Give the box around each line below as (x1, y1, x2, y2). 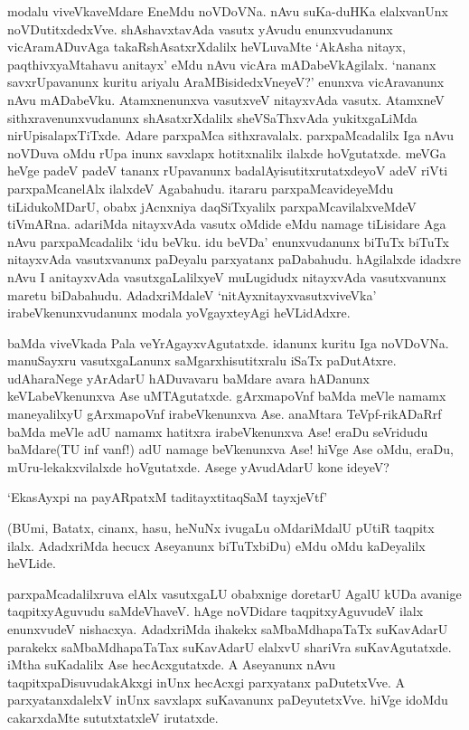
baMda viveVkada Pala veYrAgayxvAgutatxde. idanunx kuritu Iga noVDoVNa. (7, 333, 449, 352)
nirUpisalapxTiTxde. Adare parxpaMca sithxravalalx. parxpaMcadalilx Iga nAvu (7, 126, 454, 145)
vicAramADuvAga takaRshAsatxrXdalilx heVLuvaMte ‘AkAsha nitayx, (7, 37, 406, 56)
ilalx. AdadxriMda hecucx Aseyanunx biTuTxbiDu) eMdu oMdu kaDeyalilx (7, 536, 426, 555)
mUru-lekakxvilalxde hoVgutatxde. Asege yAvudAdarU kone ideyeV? (7, 457, 389, 476)
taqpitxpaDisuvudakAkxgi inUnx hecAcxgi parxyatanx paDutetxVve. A (7, 672, 406, 691)
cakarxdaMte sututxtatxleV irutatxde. (7, 707, 219, 726)
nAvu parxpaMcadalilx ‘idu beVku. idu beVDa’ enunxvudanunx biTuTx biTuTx (7, 232, 449, 251)
